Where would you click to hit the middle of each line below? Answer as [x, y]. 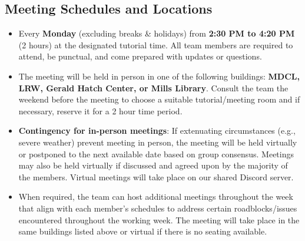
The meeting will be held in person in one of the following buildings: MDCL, [159, 76]
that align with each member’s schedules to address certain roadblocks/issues [158, 208]
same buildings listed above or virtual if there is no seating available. [143, 231]
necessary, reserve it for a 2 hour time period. [100, 110]
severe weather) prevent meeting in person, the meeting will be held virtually [158, 142]
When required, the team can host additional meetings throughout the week [156, 197]
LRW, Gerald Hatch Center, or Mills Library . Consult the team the [153, 88]
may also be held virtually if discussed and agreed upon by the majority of [153, 165]
